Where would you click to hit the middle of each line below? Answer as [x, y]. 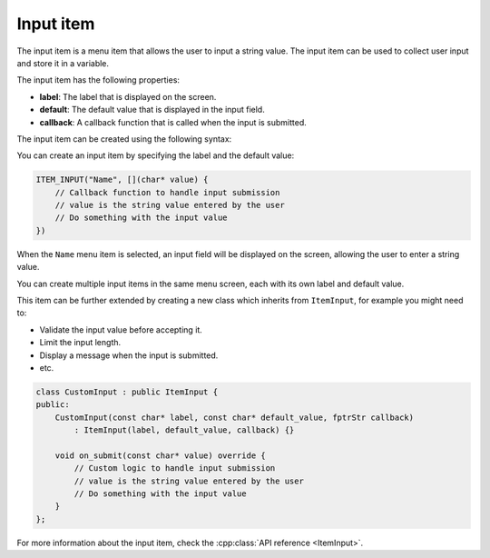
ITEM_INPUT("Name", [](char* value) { [122, 180]
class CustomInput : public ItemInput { [127, 392]
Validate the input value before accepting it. [121, 329]
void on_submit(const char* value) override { [161, 455]
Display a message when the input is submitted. [129, 355]
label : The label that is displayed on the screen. [128, 96]
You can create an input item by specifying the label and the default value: [156, 155]
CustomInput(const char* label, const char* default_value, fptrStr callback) [235, 417]
